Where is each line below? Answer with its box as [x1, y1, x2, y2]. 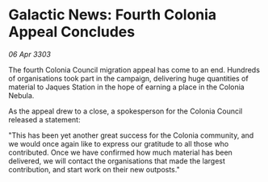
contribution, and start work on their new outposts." [8, 164, 180, 174]
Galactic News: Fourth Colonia [8, 6, 217, 24]
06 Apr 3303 [8, 49, 51, 59]
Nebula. [8, 90, 35, 100]
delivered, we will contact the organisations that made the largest [8, 155, 226, 166]
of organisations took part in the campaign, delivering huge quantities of [8, 73, 249, 83]
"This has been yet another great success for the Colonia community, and [8, 130, 254, 140]
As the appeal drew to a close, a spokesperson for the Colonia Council [8, 106, 243, 116]
